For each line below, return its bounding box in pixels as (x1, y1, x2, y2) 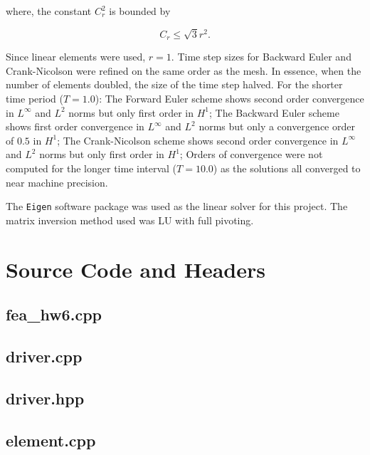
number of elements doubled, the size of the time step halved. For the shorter (6, 77, 343, 92)
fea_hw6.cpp (6, 303, 102, 325)
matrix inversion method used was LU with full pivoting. (6, 212, 254, 227)
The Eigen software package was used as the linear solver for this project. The (6, 199, 348, 214)
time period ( (6, 90, 63, 105)
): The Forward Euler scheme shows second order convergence (95, 90, 364, 105)
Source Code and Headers (6, 254, 265, 283)
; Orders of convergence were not (179, 147, 323, 162)
